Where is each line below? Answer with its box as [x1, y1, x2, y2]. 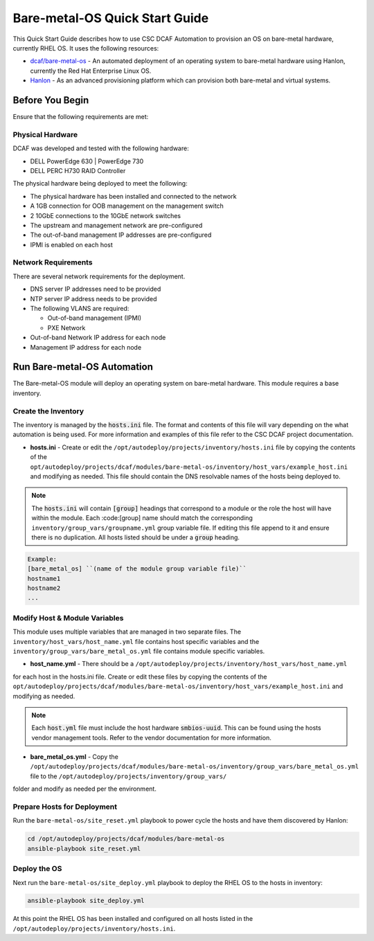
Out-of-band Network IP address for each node [30, 333, 166, 342]
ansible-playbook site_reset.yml [27, 845, 141, 852]
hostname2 [27, 584, 61, 592]
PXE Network [47, 323, 86, 332]
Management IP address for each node [30, 343, 142, 351]
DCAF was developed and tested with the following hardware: [12, 144, 190, 152]
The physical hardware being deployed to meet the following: [12, 179, 188, 188]
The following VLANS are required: [30, 304, 130, 312]
